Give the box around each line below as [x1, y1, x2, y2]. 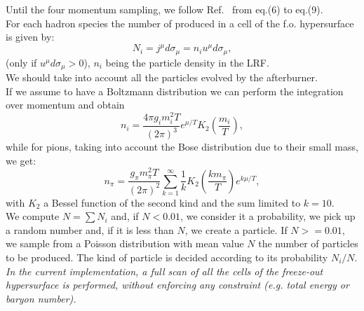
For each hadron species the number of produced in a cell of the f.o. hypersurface [6, 15, 354, 30]
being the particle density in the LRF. [105, 55, 269, 69]
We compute [6, 209, 60, 223]
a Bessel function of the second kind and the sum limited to [43, 195, 301, 209]
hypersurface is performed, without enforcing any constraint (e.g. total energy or [6, 277, 349, 292]
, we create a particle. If [184, 222, 288, 237]
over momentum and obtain [6, 97, 125, 112]
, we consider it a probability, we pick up [180, 209, 356, 223]
